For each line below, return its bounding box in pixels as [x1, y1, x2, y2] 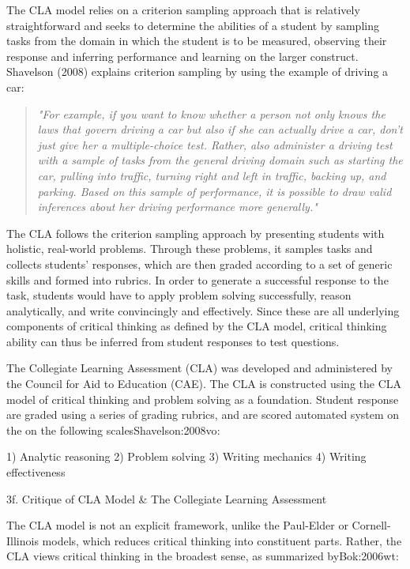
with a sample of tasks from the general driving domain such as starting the [37, 152, 403, 168]
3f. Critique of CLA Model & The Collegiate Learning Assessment [6, 490, 327, 507]
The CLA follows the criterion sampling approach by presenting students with [6, 224, 385, 241]
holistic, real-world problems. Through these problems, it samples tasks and [6, 240, 373, 257]
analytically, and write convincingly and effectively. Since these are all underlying [6, 302, 400, 318]
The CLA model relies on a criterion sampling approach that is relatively [6, 2, 360, 17]
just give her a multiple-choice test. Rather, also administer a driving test [37, 136, 393, 153]
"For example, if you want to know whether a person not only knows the [37, 105, 386, 122]
